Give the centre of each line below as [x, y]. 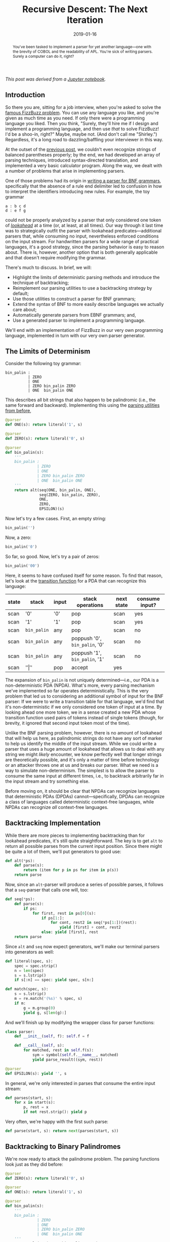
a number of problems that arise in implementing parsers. [65, 171]
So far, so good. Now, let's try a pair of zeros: [52, 556]
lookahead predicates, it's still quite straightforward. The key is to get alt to [84, 841]
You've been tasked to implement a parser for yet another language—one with [82, 47]
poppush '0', [87, 638]
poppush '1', [87, 653]
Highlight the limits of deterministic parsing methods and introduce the [86, 277]
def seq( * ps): [20, 899]
